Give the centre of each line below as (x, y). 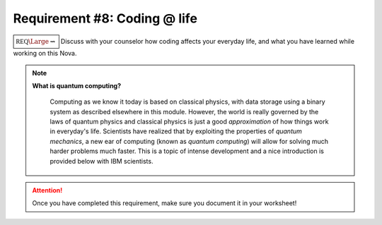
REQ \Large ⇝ (36, 41)
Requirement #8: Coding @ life (105, 18)
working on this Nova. (45, 54)
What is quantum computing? (77, 85)
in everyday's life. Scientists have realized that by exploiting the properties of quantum (176, 131)
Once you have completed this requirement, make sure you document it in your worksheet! (164, 203)
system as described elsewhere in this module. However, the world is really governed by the (184, 111)
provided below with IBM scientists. (102, 161)
